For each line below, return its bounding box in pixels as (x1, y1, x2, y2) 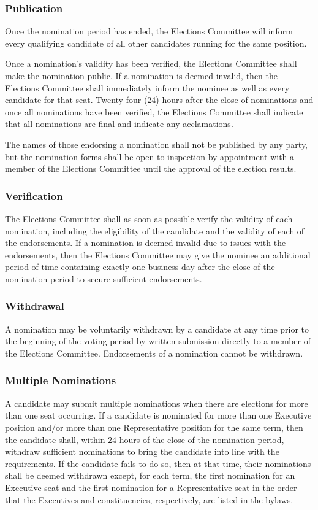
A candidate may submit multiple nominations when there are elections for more (5, 396, 308, 409)
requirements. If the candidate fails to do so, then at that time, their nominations (5, 457, 311, 469)
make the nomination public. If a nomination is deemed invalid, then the (5, 69, 278, 82)
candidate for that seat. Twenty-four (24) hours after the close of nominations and (5, 93, 314, 106)
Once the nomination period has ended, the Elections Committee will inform (5, 25, 293, 37)
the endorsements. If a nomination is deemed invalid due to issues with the (5, 236, 286, 249)
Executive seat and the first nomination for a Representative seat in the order (5, 481, 297, 493)
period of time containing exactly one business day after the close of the (5, 260, 275, 273)
